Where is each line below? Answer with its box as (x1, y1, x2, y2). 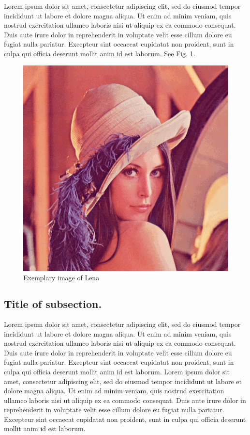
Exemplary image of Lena (23, 273, 100, 283)
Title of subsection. (4, 296, 102, 311)
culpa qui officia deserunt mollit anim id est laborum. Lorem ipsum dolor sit (4, 366, 230, 376)
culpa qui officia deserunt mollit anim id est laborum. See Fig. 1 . (4, 48, 195, 58)
